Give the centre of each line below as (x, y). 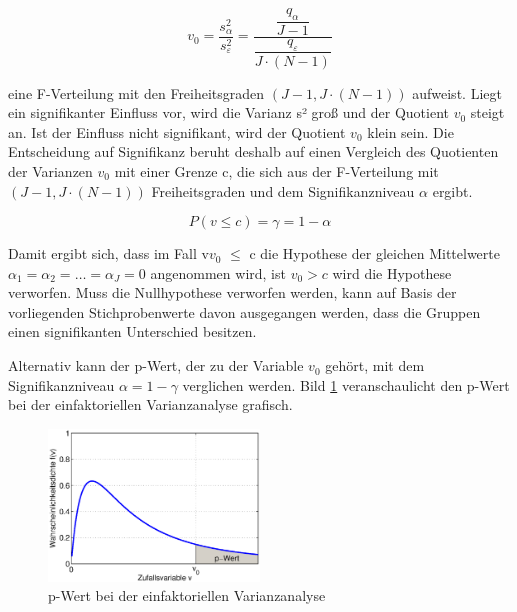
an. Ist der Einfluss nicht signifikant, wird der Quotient (177, 131)
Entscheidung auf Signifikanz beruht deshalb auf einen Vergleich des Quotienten (253, 151)
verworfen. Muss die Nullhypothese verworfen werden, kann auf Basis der (232, 292)
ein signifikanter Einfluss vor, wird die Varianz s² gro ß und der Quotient (228, 112)
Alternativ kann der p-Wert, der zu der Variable (156, 365)
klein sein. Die (410, 131)
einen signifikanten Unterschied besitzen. (132, 331)
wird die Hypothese (392, 272)
